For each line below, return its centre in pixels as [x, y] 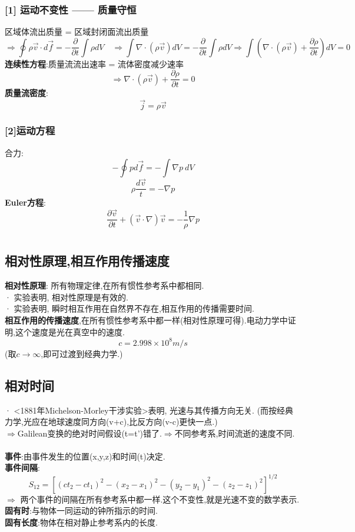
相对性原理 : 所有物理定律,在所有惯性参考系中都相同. [104, 285]
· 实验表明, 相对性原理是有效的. [67, 297]
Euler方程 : [25, 202]
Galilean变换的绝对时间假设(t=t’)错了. [89, 433]
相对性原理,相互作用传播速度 [87, 261]
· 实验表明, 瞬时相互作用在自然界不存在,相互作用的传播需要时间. [130, 308]
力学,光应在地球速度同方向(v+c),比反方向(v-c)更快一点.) [111, 422]
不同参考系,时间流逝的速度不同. [235, 433]
